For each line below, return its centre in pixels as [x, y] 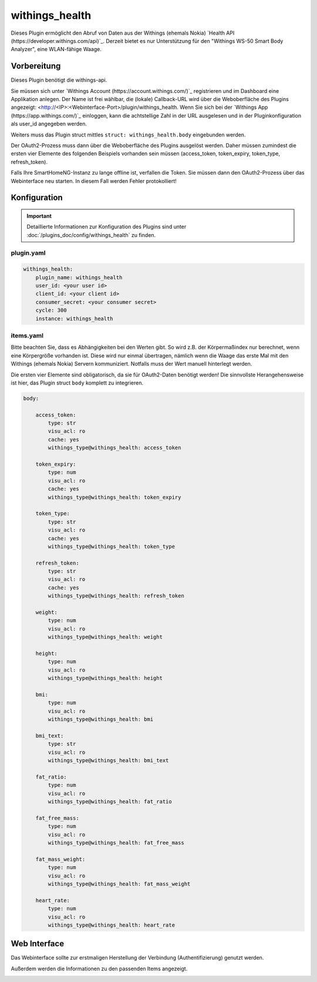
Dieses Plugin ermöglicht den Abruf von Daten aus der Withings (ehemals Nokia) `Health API [123, 33]
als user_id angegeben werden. [49, 124]
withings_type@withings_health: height [105, 678]
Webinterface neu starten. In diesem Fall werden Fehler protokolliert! [94, 181]
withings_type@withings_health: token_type [112, 546]
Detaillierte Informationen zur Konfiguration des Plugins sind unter [107, 227]
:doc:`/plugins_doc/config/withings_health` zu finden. [91, 235]
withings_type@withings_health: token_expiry [114, 497]
